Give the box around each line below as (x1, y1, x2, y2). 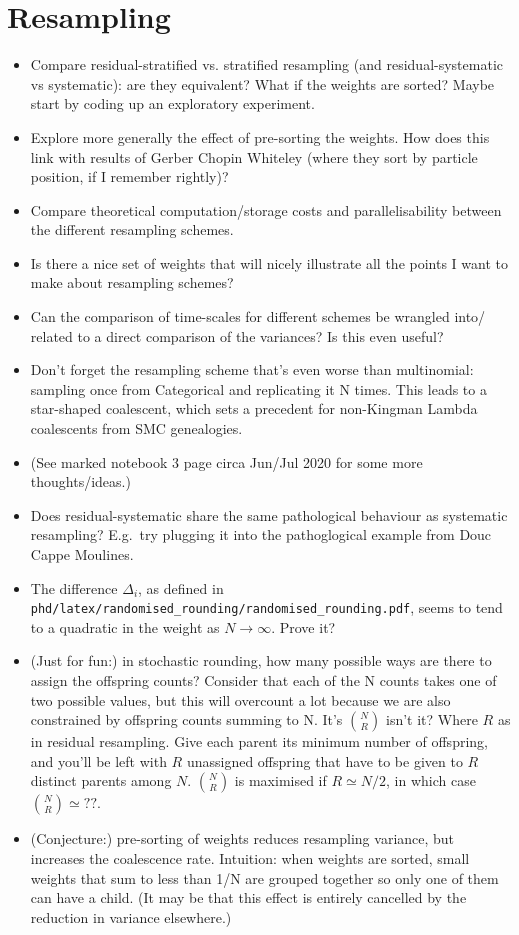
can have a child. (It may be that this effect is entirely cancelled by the (30, 887, 467, 908)
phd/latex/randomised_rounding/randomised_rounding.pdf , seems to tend (30, 597, 503, 618)
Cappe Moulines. (30, 544, 134, 564)
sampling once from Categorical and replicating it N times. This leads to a (30, 378, 487, 399)
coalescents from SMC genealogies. (30, 418, 243, 439)
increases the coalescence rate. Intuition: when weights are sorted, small (30, 848, 470, 868)
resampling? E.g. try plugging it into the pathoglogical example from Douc (30, 524, 492, 545)
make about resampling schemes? (30, 272, 234, 293)
